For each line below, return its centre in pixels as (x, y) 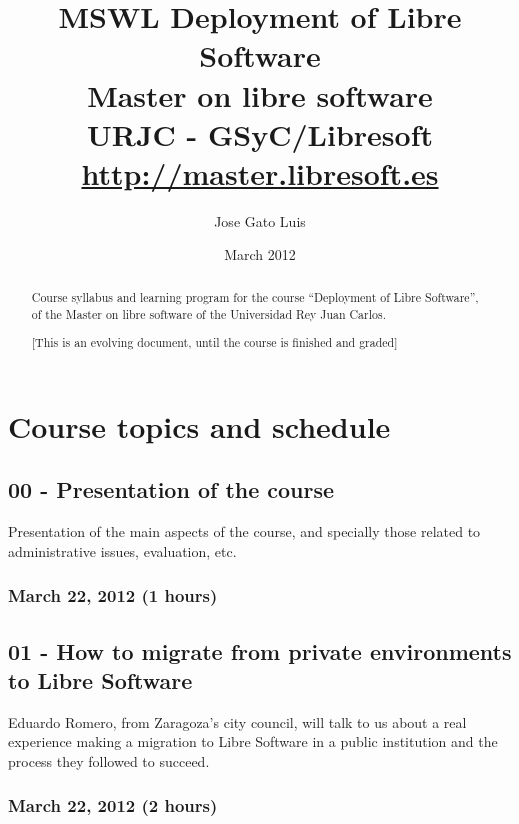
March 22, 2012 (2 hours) (113, 805)
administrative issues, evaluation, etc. (122, 550)
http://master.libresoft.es (260, 172)
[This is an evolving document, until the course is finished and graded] (214, 342)
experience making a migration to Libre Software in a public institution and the (253, 741)
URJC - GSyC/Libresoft (260, 133)
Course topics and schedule (199, 425)
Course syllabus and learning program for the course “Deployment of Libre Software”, (255, 296)
